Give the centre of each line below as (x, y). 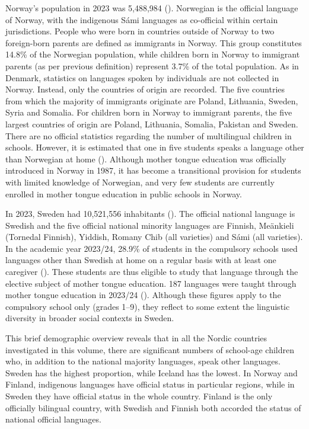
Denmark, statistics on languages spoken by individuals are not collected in (142, 77)
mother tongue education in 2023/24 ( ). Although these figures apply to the (143, 295)
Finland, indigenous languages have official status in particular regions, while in (150, 384)
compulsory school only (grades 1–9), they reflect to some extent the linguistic (148, 306)
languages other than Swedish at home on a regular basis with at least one (141, 260)
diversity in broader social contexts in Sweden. (90, 318)
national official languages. (53, 419)
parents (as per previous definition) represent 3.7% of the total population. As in (152, 65)
